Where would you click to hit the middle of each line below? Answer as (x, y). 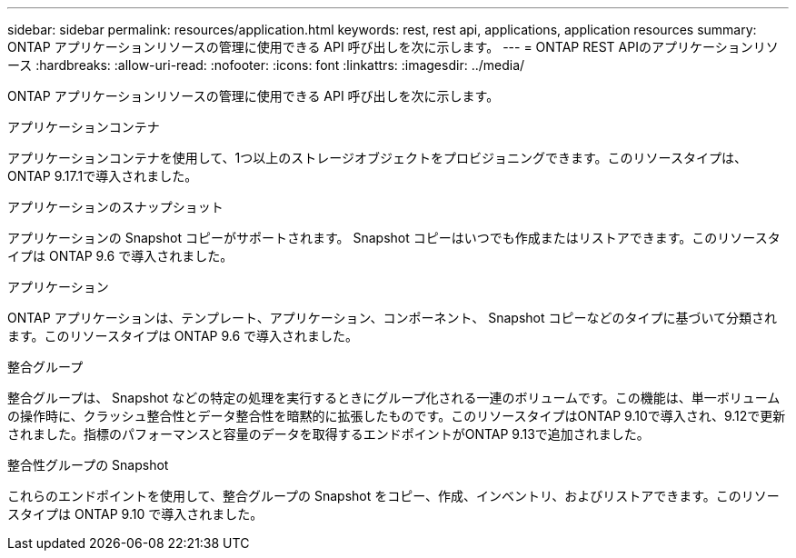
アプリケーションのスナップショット (115, 207)
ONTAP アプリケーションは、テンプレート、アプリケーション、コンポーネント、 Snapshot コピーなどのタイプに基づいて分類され (393, 318)
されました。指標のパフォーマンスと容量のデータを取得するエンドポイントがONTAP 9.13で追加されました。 (328, 434)
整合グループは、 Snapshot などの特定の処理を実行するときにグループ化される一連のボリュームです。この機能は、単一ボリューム (394, 398)
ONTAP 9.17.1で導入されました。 (103, 176)
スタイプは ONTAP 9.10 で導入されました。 (135, 514)
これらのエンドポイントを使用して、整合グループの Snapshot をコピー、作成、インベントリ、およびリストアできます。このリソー (393, 496)
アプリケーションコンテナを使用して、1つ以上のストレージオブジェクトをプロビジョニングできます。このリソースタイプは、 (377, 158)
